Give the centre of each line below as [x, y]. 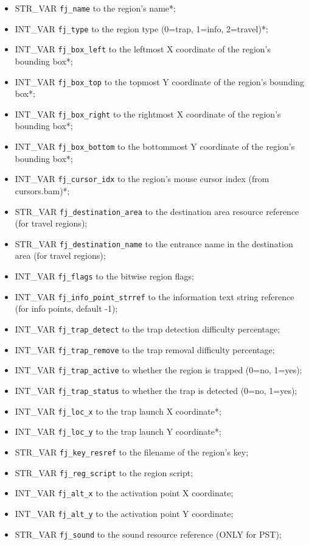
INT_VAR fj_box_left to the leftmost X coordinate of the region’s [143, 49]
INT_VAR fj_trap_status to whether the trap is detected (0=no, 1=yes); [156, 390]
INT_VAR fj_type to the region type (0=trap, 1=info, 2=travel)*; [141, 28]
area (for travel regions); [60, 255]
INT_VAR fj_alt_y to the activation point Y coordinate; [124, 513]
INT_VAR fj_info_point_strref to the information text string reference [154, 296]
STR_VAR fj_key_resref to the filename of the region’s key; [132, 452]
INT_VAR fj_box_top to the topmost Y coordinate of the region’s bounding [160, 81]
